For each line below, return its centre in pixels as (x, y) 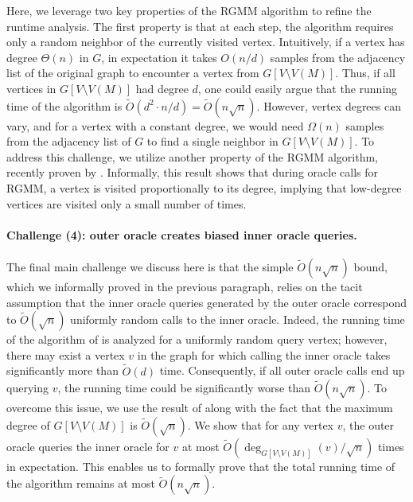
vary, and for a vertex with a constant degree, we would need (155, 125)
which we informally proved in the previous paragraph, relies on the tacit (185, 286)
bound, (370, 266)
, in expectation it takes (159, 57)
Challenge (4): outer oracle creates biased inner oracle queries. (182, 234)
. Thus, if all (365, 73)
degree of (28, 424)
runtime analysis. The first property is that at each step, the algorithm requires (200, 26)
